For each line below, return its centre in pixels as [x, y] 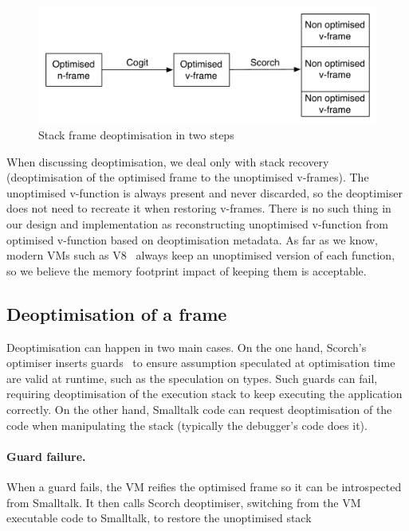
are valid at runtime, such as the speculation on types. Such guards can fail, [192, 378]
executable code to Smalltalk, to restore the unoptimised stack [159, 518]
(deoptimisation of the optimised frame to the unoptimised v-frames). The [188, 177]
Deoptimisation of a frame [117, 313]
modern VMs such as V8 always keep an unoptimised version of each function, [201, 255]
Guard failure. [46, 456]
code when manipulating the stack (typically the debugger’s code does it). [187, 425]
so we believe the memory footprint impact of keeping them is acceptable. [187, 270]
